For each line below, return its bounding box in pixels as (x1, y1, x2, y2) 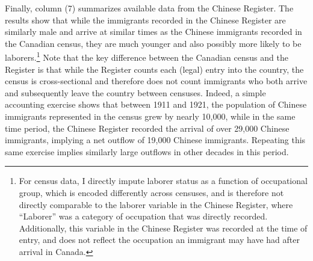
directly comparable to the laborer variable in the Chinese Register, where (19, 198, 293, 210)
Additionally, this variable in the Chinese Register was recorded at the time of (19, 221, 308, 234)
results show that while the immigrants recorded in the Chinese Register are (5, 13, 286, 26)
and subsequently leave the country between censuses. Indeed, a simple (5, 86, 266, 99)
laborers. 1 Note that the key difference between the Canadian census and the (5, 49, 288, 64)
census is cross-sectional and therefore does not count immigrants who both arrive (5, 75, 308, 87)
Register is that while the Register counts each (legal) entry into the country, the (5, 63, 304, 75)
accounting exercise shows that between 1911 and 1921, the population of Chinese (5, 98, 307, 111)
